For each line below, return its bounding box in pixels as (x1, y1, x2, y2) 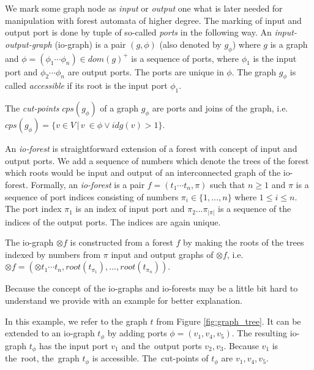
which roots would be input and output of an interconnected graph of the (5, 166, 281, 179)
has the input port (39, 339, 108, 352)
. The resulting (231, 327, 288, 339)
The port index (5, 202, 62, 215)
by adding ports (107, 327, 167, 339)
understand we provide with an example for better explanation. (5, 294, 242, 307)
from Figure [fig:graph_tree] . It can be (156, 314, 301, 327)
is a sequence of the (218, 202, 291, 215)
